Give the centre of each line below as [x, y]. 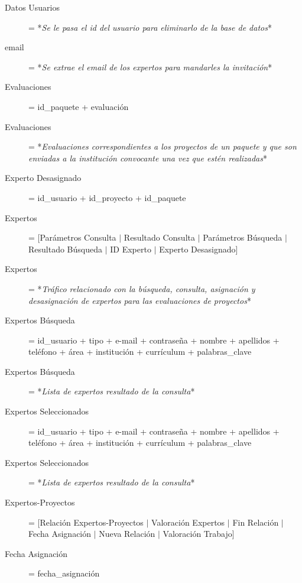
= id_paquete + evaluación [79, 106]
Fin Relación [256, 522]
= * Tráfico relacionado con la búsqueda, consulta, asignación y [142, 288]
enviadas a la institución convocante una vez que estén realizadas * [148, 158]
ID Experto [131, 249]
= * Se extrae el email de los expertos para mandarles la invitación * [150, 67]
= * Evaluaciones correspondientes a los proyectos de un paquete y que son [163, 146]
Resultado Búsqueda [65, 249]
